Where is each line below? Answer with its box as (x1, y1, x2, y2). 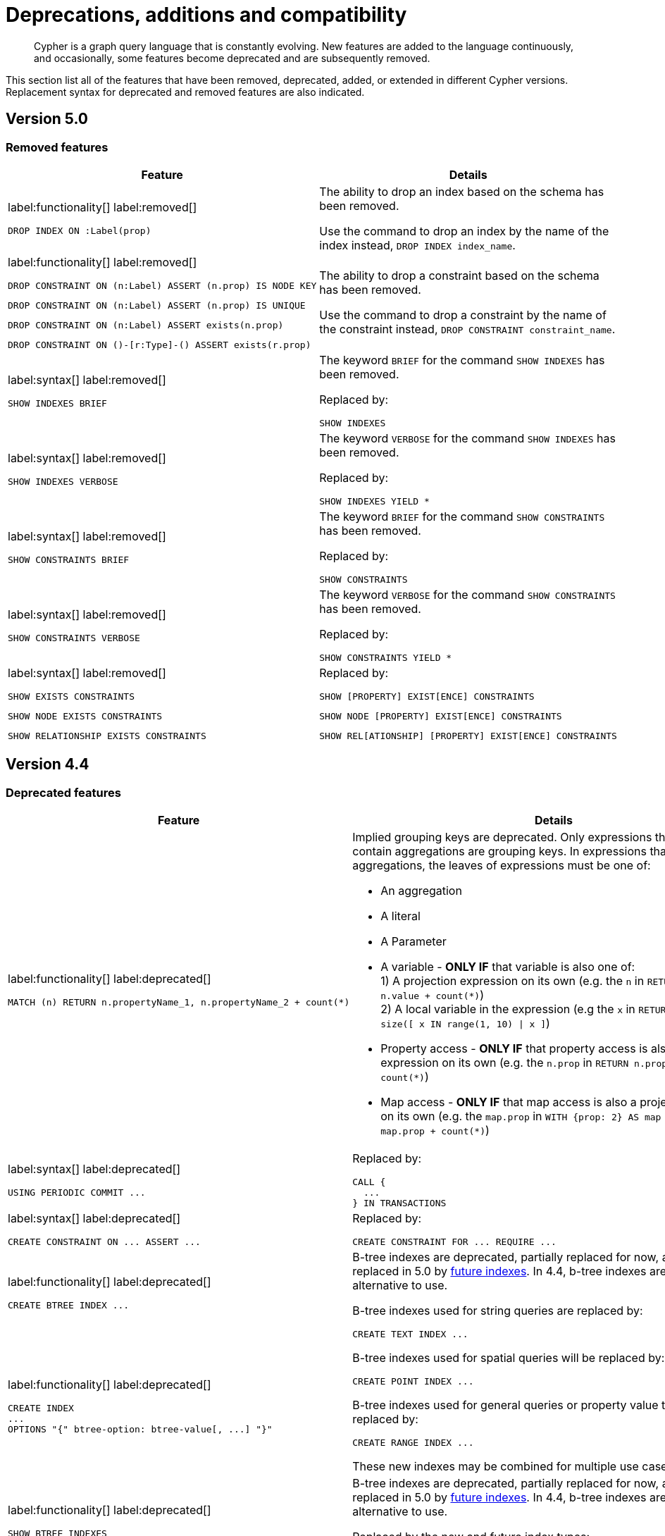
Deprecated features (6, 785, 121, 800)
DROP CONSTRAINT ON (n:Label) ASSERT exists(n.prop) (8, 319, 284, 330)
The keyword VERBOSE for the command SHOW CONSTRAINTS (319, 587, 616, 602)
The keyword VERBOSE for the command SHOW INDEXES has (319, 431, 616, 445)
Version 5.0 (6, 110, 88, 128)
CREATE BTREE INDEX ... (8, 1300, 130, 1311)
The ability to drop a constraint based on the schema (319, 268, 599, 283)
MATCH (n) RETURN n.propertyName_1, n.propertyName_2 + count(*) (8, 996, 350, 1008)
